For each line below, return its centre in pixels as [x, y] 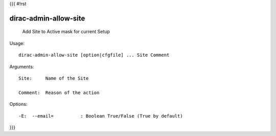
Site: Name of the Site [54, 78]
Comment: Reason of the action [59, 93]
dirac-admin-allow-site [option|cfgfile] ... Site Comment [94, 55]
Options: [18, 104]
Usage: [17, 43]
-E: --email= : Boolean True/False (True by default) [101, 116]
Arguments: [22, 66]
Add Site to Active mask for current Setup [66, 32]
